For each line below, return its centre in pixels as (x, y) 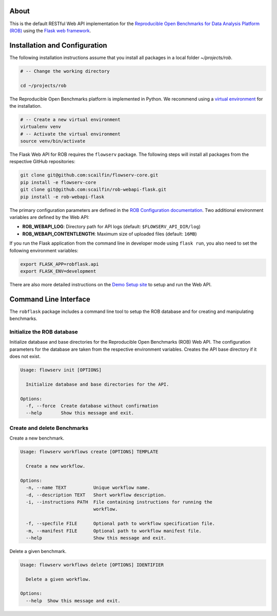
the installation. (26, 106)
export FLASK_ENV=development (58, 271)
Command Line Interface (50, 299)
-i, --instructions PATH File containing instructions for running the (119, 502)
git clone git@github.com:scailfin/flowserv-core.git (89, 175)
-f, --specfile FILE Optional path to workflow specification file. (121, 524)
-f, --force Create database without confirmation (92, 406)
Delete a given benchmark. (38, 551)
